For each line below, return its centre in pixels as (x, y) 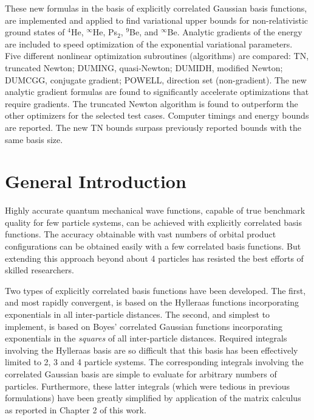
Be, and (144, 32)
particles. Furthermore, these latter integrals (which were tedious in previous (148, 386)
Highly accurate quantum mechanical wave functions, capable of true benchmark (155, 210)
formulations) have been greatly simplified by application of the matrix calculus (153, 398)
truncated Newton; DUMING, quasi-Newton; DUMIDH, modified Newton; (144, 67)
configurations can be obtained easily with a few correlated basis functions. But (153, 246)
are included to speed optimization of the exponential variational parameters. (149, 44)
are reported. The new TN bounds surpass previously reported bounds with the (153, 127)
